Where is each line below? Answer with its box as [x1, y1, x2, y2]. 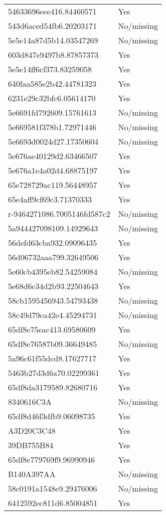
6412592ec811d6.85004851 [8, 497, 98, 509]
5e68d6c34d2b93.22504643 [8, 280, 99, 292]
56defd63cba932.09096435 [8, 237, 97, 248]
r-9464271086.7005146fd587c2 [8, 208, 110, 219]
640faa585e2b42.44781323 [8, 78, 97, 89]
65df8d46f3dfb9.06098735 [8, 410, 95, 422]
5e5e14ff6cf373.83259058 [8, 63, 92, 75]
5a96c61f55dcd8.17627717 [8, 352, 97, 364]
